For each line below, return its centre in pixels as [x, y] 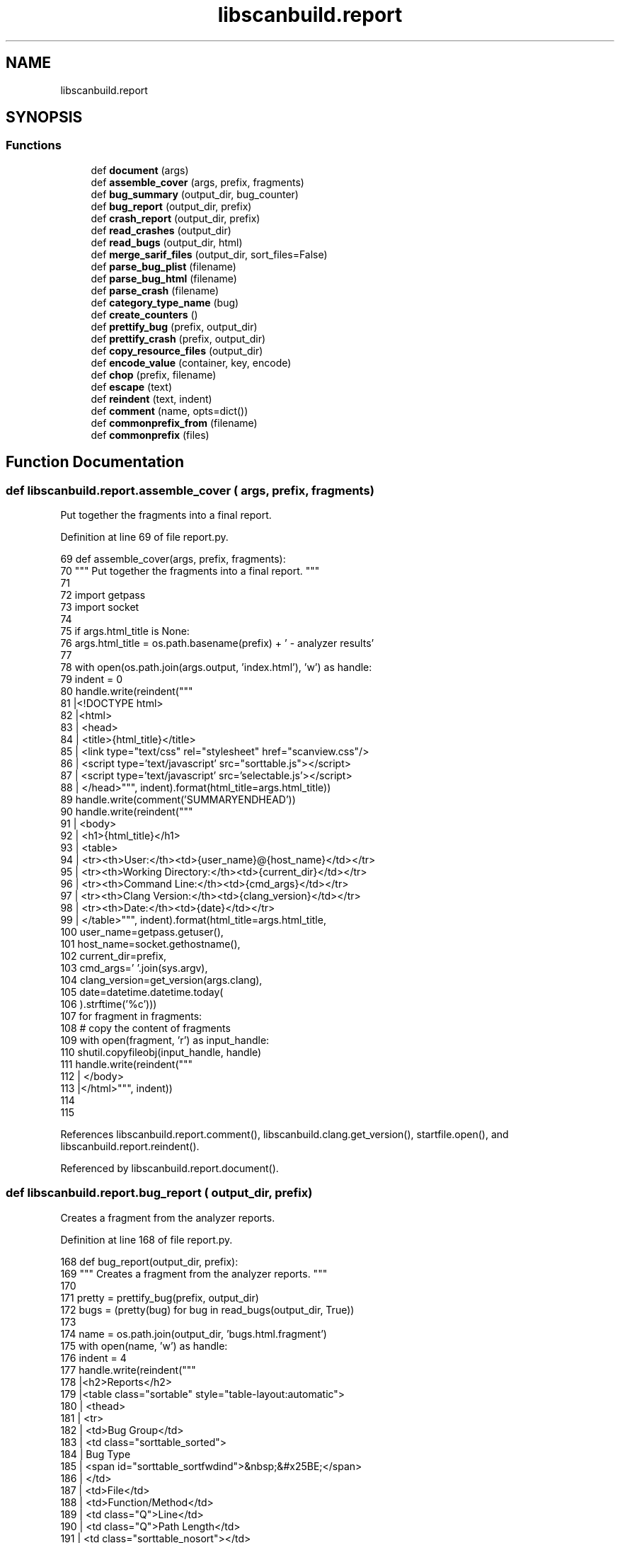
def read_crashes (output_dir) [161, 230]
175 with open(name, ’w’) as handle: [144, 1346]
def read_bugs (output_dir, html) [167, 242]
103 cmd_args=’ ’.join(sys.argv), [134, 968]
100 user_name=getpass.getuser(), [142, 932]
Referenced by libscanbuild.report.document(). [170, 1169]
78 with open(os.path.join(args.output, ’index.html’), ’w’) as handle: [216, 667]
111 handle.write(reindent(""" [127, 1065]
